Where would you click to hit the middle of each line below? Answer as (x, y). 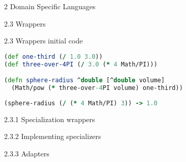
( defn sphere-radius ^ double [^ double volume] (85, 80)
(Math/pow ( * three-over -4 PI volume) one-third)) (97, 88)
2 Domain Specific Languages (50, 6)
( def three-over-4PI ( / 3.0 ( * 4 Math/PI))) (81, 64)
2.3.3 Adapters (27, 153)
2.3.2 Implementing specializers (53, 136)
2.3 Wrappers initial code (44, 41)
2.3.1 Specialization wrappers (50, 119)
